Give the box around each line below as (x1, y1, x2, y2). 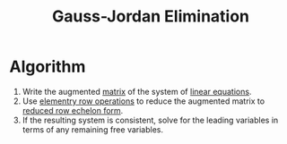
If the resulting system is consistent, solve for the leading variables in (22, 114, 279, 125)
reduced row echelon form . (22, 105, 124, 115)
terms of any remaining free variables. (22, 123, 164, 135)
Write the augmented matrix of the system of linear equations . (22, 86, 252, 97)
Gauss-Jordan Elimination (52, 6, 249, 27)
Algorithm (9, 56, 86, 77)
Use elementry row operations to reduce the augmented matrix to (22, 96, 265, 106)
